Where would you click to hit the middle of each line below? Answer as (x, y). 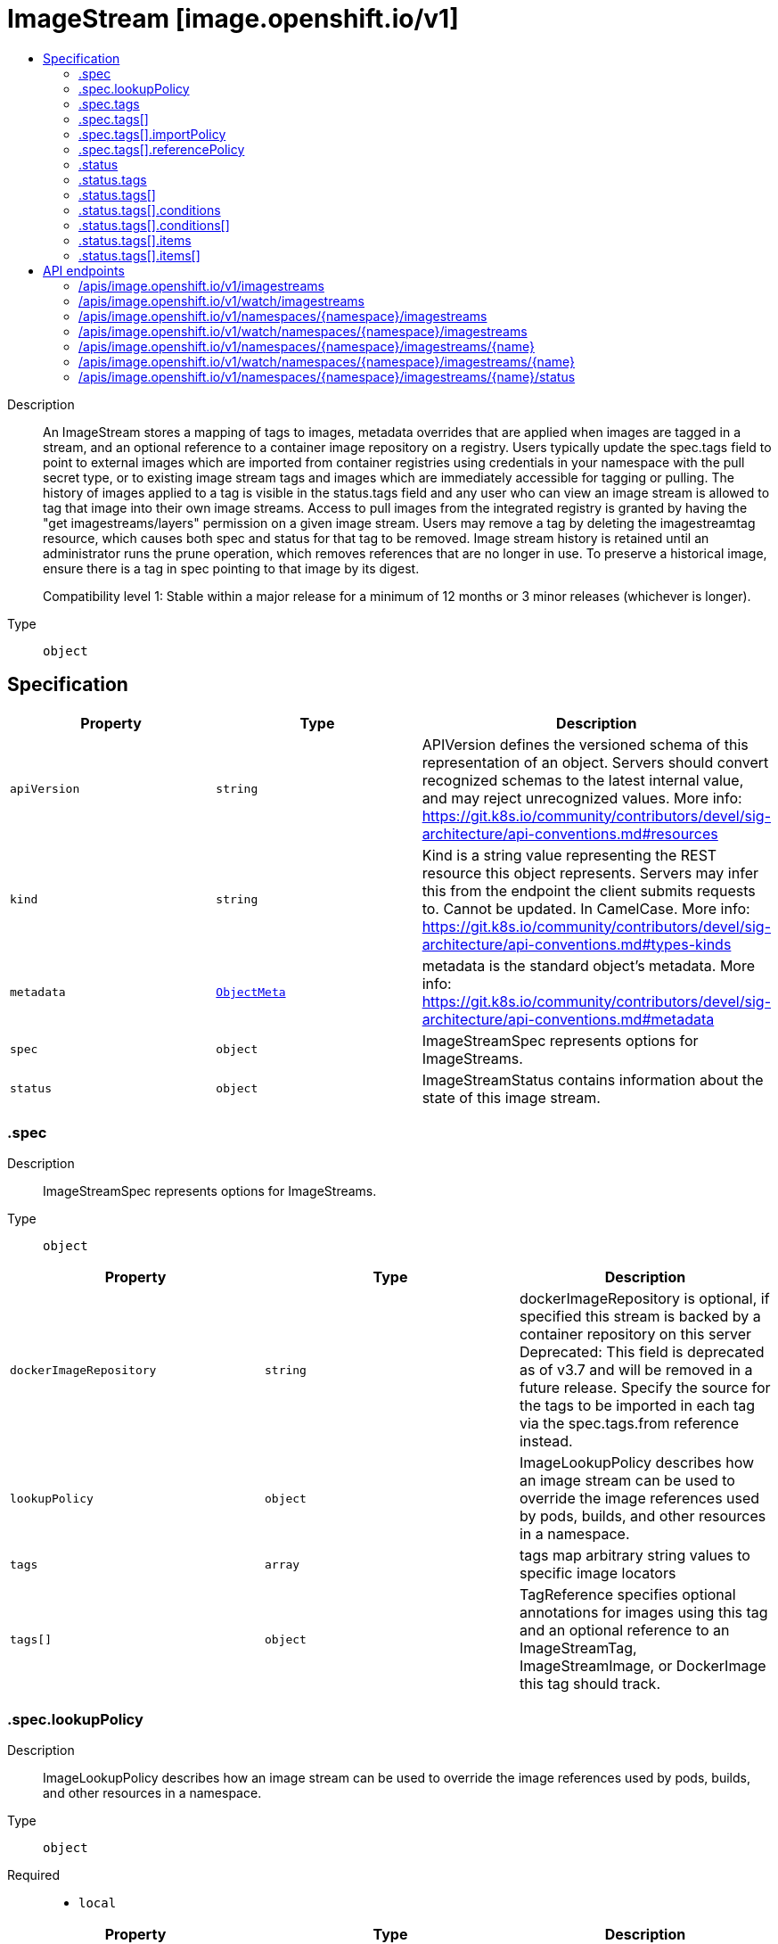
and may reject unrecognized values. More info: (582, 798)
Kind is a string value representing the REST (569, 855)
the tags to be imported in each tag (637, 1406)
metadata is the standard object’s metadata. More (589, 965)
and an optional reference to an (624, 1631)
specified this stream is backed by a (640, 1317)
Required (33, 1875)
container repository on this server (635, 1334)
